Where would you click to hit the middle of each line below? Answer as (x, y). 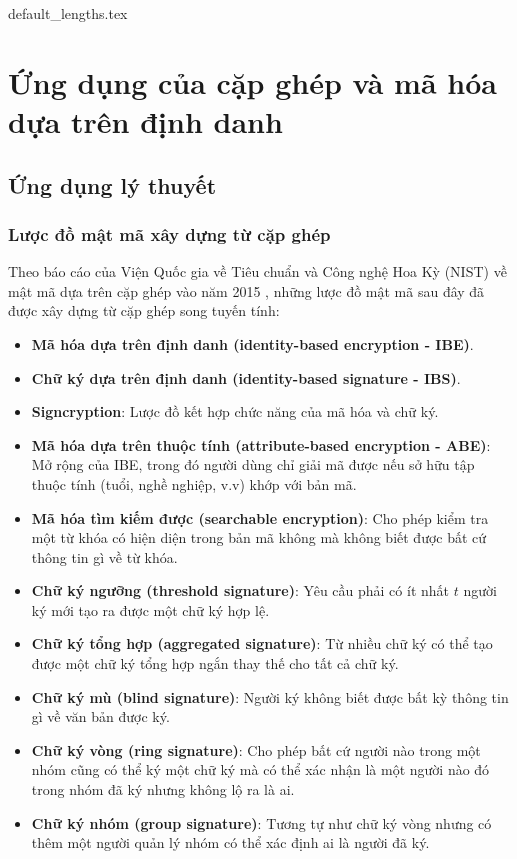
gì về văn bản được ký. (100, 716)
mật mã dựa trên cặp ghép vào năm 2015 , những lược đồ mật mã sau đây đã (246, 290)
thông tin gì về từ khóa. (104, 556)
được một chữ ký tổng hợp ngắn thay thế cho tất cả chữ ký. (215, 663)
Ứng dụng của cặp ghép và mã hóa (252, 81)
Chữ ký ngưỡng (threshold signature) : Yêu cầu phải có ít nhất (240, 590)
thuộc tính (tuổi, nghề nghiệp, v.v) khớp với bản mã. (194, 483)
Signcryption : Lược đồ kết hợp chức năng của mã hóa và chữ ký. (235, 411)
